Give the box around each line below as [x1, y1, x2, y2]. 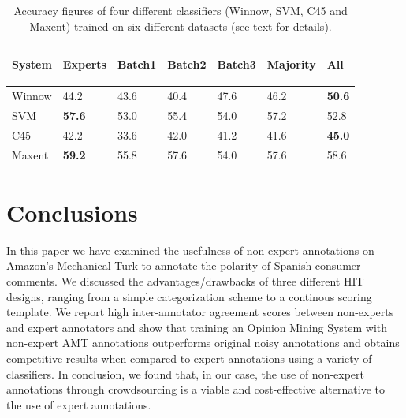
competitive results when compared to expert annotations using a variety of [6, 349, 372, 366]
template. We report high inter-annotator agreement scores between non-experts [6, 304, 394, 320]
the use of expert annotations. [6, 396, 151, 412]
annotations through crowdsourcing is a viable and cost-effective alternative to [6, 381, 385, 397]
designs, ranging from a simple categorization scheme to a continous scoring [6, 288, 372, 304]
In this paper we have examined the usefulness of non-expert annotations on [6, 241, 374, 258]
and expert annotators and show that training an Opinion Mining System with [6, 319, 388, 335]
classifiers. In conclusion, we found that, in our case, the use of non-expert [6, 365, 365, 382]
